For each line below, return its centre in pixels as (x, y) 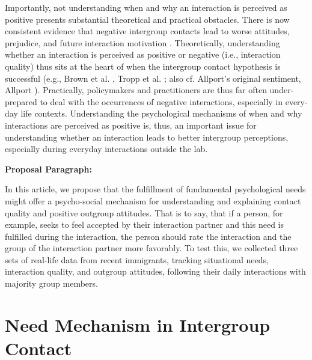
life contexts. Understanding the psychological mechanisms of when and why (161, 113)
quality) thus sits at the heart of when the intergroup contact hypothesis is (143, 66)
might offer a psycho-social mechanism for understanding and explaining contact (153, 200)
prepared (21, 101)
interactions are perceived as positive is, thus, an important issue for (131, 125)
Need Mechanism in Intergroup (138, 324)
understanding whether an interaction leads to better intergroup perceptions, (147, 137)
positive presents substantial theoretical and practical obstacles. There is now (147, 19)
